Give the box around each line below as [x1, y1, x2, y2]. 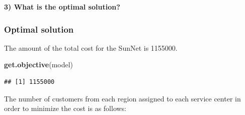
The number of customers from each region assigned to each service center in [4, 93, 241, 103]
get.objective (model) [4, 59, 73, 70]
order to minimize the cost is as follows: [4, 103, 127, 113]
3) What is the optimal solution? [4, 2, 120, 12]
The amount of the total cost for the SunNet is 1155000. [4, 42, 178, 53]
